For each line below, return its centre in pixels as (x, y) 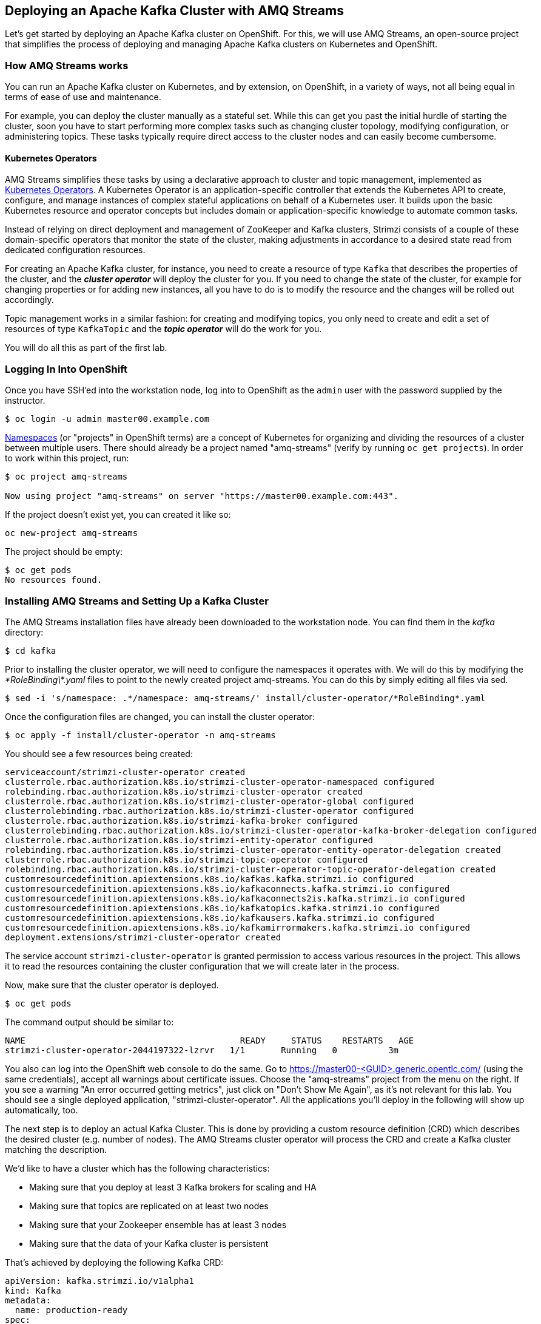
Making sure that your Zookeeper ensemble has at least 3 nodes (158, 1224)
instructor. (25, 401)
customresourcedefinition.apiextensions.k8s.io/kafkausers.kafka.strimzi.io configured (220, 918)
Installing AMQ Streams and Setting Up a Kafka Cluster (137, 601)
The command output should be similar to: (89, 1022)
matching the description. (56, 1149)
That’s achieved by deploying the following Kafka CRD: (114, 1262)
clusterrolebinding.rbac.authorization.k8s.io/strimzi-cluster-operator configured (210, 811)
